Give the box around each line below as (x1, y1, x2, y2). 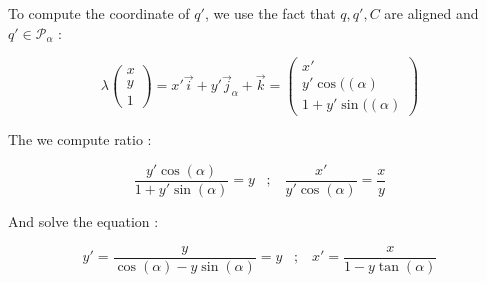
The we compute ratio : (8, 129, 152, 150)
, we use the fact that (204, 3, 336, 23)
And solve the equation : (8, 211, 159, 231)
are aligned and (384, 3, 479, 23)
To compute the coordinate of (8, 3, 190, 23)
